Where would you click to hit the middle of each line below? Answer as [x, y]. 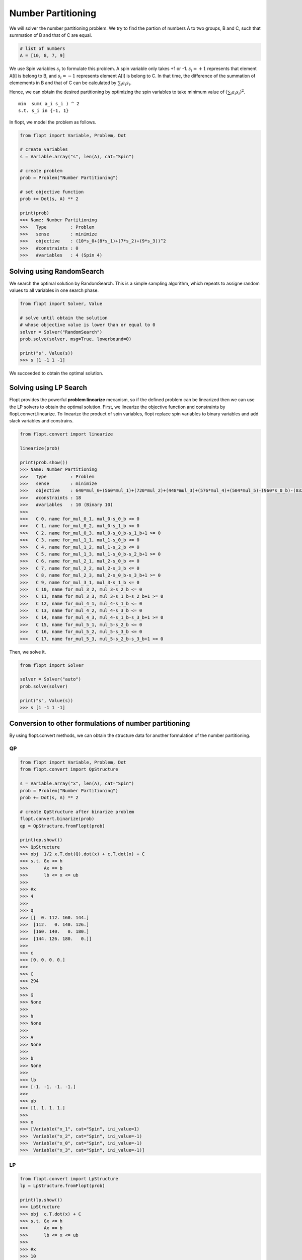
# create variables [44, 149]
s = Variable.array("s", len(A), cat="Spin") [77, 156]
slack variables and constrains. [42, 421]
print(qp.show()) [41, 840]
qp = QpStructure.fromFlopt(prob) [62, 826]
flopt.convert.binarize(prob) [57, 819]
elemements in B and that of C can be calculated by [63, 83]
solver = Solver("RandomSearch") [61, 332]
